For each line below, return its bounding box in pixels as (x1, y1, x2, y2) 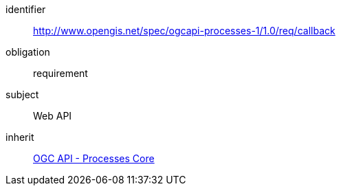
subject (5, 89, 39, 100)
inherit (5, 131, 34, 143)
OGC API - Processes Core (33, 153, 155, 164)
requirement (33, 67, 88, 79)
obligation (5, 46, 50, 58)
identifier (5, 3, 46, 15)
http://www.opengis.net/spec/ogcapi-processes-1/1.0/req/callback (33, 25, 335, 36)
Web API (33, 110, 72, 122)
